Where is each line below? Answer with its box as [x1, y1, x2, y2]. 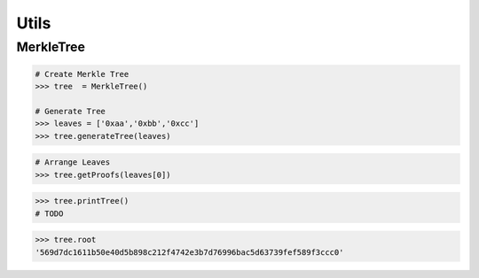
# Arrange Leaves [35, 158, 111, 167]
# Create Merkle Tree [35, 69, 130, 79]
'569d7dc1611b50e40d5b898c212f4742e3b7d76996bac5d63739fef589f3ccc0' [35, 247, 344, 257]
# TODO [35, 208, 64, 219]
